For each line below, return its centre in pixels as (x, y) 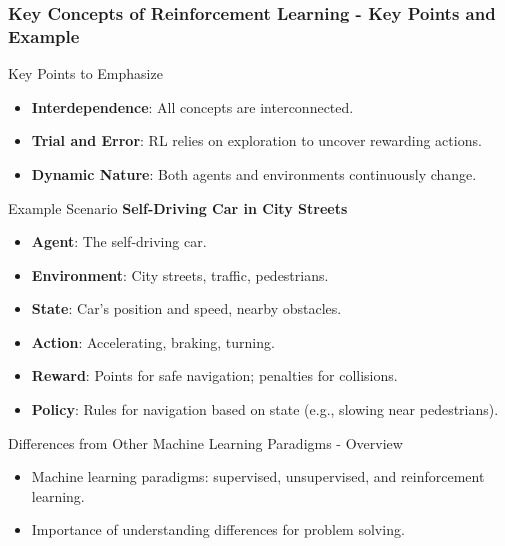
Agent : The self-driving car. (119, 241)
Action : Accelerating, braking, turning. (153, 341)
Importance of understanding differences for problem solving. (218, 529)
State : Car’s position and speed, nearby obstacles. (186, 308)
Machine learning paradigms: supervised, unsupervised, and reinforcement (258, 476)
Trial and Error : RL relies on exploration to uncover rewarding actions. (256, 140)
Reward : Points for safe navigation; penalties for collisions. (214, 375)
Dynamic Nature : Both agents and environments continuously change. (254, 173)
